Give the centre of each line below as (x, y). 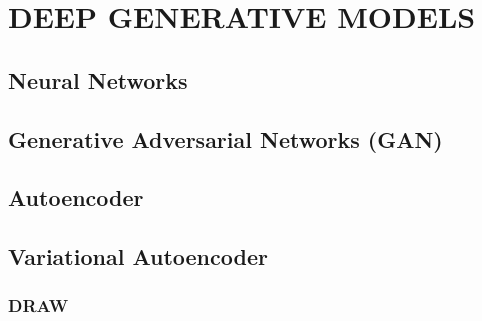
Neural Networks (98, 79)
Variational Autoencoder (138, 256)
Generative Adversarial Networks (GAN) (225, 138)
